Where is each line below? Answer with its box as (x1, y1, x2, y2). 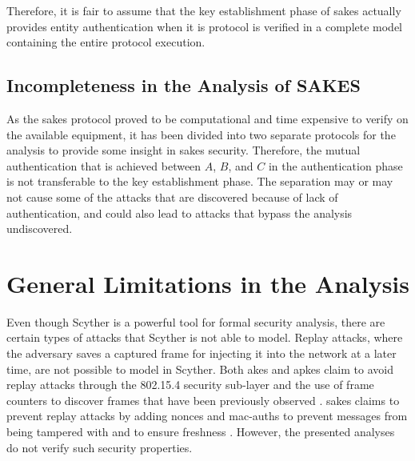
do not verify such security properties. (6, 439, 193, 455)
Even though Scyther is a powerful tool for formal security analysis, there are (6, 313, 385, 330)
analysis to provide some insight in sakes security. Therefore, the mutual (6, 142, 361, 158)
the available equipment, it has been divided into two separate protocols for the (6, 126, 396, 142)
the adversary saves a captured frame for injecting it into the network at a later (6, 345, 397, 362)
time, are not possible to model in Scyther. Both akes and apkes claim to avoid (6, 360, 393, 377)
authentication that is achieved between (6, 157, 202, 174)
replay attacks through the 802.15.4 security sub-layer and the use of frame (6, 376, 374, 393)
